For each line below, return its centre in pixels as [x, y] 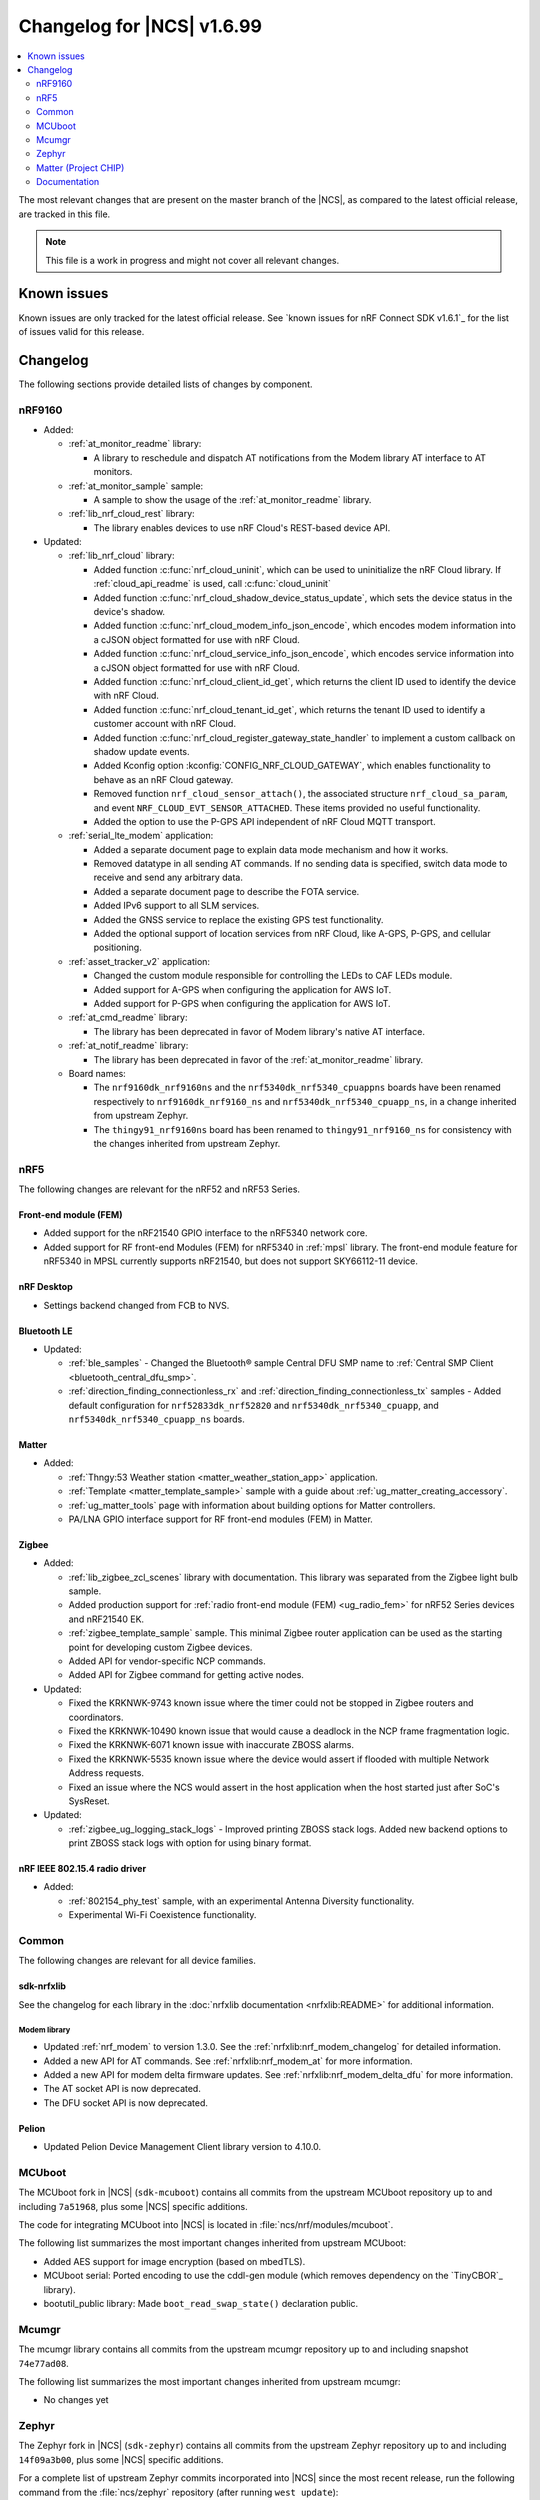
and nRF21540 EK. [106, 1619]
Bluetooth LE [45, 1331]
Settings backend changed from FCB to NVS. [136, 1305]
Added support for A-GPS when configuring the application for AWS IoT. [242, 989]
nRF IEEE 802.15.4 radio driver [82, 1869]
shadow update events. [141, 751]
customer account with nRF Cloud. [165, 724]
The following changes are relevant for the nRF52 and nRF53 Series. [159, 1189]
